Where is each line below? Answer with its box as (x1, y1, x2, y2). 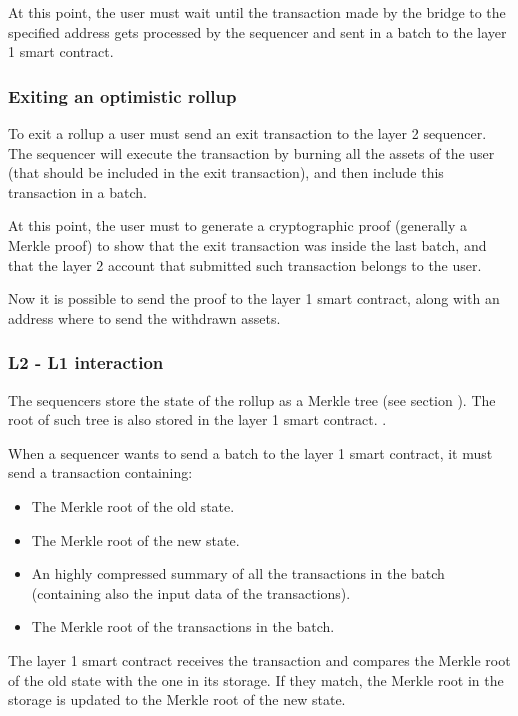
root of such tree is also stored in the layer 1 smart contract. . (8, 409, 387, 430)
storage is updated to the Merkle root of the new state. (8, 689, 346, 710)
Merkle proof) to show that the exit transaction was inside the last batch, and (8, 234, 487, 255)
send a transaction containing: (8, 462, 193, 483)
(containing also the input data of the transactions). (31, 582, 351, 603)
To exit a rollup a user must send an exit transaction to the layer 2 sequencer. (8, 123, 487, 143)
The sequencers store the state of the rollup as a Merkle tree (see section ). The (8, 389, 496, 410)
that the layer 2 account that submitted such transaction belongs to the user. (8, 254, 482, 275)
